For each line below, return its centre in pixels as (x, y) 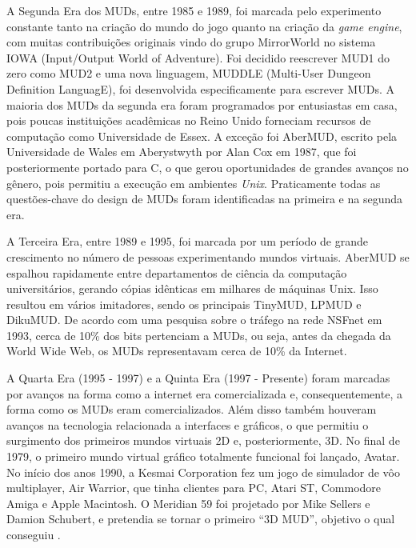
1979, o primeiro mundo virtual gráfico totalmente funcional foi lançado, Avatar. (203, 456)
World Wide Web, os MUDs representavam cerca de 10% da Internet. (177, 351)
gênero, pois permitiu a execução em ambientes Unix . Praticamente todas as (194, 183)
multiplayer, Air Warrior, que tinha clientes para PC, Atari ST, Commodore (194, 488)
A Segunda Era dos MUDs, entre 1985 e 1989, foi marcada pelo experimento (194, 10)
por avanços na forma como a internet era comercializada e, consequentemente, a (204, 393)
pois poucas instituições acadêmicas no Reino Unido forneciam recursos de (189, 120)
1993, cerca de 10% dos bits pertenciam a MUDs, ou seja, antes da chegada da (199, 335)
